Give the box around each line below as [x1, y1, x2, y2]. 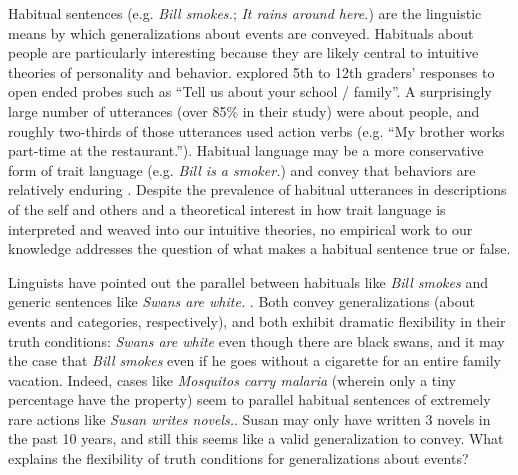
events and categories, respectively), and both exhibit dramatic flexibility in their [8, 310, 506, 331]
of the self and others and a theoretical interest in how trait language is [8, 198, 446, 219]
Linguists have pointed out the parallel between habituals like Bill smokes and [8, 271, 488, 292]
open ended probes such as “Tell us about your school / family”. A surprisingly [8, 81, 492, 102]
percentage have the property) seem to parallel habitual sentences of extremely [8, 389, 491, 410]
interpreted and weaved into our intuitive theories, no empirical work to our [8, 218, 473, 239]
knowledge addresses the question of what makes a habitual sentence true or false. [8, 238, 511, 259]
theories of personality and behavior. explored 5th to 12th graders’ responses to [8, 61, 495, 82]
